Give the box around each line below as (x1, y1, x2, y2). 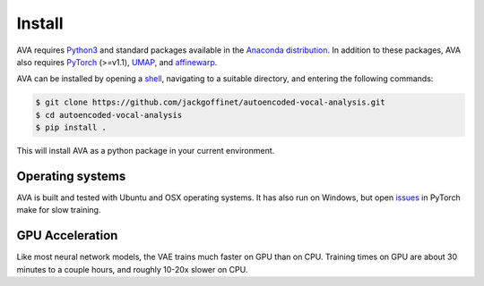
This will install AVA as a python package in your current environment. (16, 146, 275, 156)
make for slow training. (16, 205, 101, 215)
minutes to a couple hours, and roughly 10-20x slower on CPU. (16, 264, 248, 274)
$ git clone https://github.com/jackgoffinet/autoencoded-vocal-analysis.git (35, 97, 385, 107)
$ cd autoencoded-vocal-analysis (35, 110, 183, 120)
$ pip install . (35, 122, 108, 133)
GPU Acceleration (16, 228, 118, 243)
